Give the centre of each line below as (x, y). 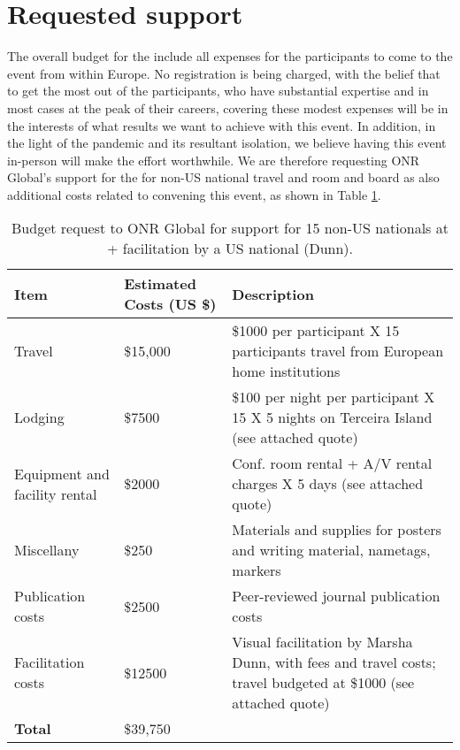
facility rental (56, 494)
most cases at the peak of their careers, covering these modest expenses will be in (228, 107)
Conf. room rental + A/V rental (332, 463)
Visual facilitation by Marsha (322, 642)
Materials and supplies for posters (337, 530)
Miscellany (47, 550)
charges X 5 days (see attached (328, 484)
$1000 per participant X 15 (316, 331)
